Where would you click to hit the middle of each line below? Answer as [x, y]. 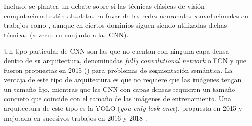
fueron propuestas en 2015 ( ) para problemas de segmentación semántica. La [118, 70]
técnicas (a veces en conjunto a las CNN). [66, 34]
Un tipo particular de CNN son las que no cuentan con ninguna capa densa [116, 51]
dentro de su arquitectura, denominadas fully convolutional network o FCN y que [125, 60]
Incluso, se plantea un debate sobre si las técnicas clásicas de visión [104, 6]
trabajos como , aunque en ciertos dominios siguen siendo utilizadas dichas [116, 25]
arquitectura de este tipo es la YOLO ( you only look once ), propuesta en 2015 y [123, 108]
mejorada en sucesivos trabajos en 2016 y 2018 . [76, 117]
